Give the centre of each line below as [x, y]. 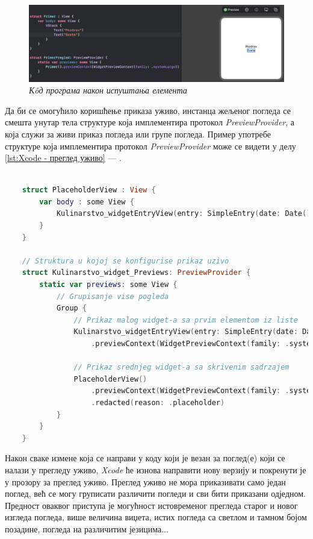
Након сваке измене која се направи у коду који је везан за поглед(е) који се [145, 458]
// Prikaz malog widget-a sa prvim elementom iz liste [186, 320]
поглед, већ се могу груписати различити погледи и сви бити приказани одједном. [155, 493]
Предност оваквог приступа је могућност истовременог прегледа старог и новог [151, 505]
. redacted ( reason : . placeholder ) [158, 402]
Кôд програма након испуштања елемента [108, 90]
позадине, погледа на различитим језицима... [87, 528]
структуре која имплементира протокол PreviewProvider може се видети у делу [150, 146]
